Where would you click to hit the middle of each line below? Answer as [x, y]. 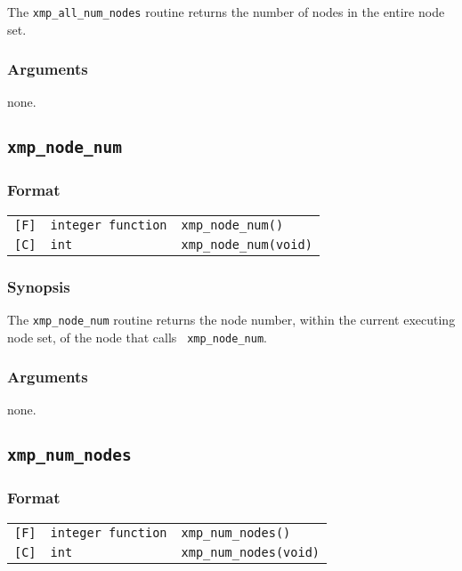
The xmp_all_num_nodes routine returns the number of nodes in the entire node [226, 12]
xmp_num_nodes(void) [251, 552]
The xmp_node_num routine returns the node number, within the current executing [231, 319]
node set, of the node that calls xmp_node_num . [137, 337]
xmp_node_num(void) [247, 244]
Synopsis [39, 286]
